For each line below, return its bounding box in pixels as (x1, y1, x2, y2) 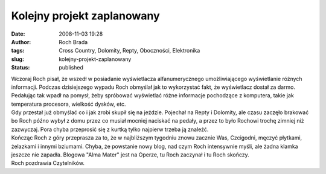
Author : (11, 38, 31, 45)
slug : (11, 55, 24, 63)
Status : (11, 64, 30, 71)
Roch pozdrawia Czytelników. (11, 159, 85, 167)
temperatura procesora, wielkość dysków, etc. (11, 100, 126, 108)
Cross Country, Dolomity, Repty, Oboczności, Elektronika (59, 47, 200, 54)
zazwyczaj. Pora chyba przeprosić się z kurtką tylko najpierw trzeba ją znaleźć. (11, 126, 209, 133)
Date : (11, 30, 25, 37)
